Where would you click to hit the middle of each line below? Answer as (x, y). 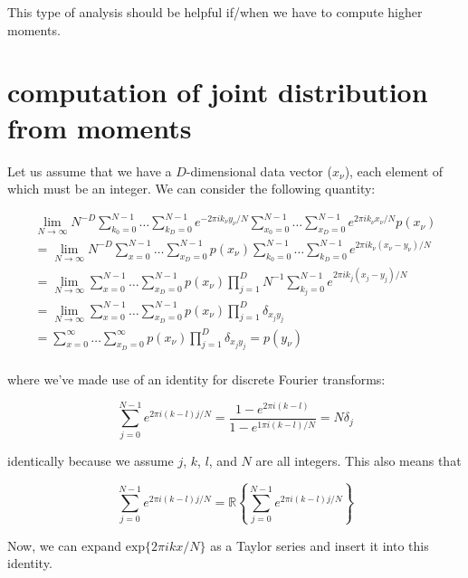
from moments (100, 127)
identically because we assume (91, 460)
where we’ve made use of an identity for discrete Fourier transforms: (196, 379)
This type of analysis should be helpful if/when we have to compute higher (215, 12)
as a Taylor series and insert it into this (320, 545)
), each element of (394, 171)
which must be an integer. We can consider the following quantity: (191, 189)
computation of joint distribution (218, 92)
